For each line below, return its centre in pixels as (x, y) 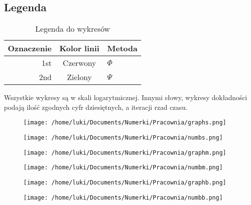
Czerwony (79, 63)
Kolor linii (79, 48)
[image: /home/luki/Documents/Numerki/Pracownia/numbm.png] (123, 168)
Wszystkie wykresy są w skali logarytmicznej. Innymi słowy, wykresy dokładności (125, 97)
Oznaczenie (30, 48)
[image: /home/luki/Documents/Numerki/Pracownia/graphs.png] (125, 123)
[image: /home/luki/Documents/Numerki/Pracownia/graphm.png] (125, 153)
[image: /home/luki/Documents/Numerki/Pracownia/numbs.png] (123, 138)
